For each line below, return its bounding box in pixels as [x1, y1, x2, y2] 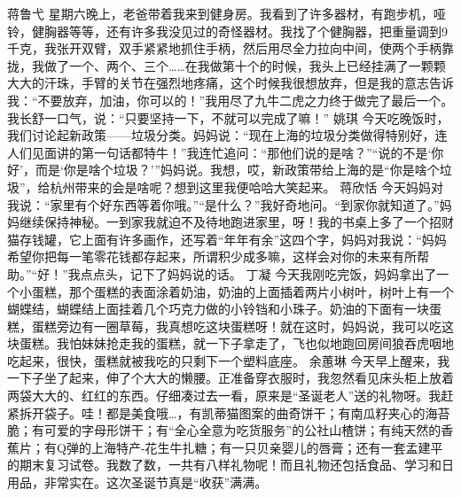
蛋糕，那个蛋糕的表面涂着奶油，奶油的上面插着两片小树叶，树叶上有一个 [31, 282, 454, 300]
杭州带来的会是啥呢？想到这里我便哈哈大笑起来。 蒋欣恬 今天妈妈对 [50, 177, 443, 196]
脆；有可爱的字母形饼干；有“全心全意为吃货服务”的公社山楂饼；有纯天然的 [7, 421, 441, 439]
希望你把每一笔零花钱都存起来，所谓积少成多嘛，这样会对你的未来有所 [7, 247, 417, 266]
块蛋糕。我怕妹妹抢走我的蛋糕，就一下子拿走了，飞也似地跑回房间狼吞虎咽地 [7, 334, 454, 353]
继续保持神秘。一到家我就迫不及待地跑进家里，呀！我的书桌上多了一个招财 [19, 213, 454, 231]
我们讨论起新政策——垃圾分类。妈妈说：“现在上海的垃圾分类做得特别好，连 [7, 126, 448, 144]
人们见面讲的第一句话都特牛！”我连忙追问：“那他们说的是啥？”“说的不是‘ [7, 143, 432, 161]
